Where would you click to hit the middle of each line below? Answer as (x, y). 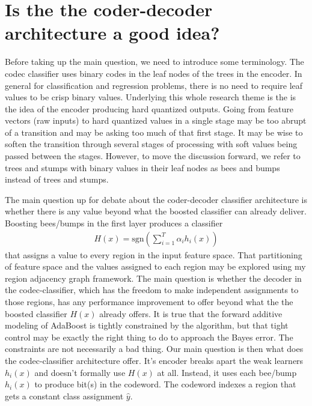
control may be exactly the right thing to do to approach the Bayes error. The (149, 337)
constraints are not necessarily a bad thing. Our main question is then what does (154, 349)
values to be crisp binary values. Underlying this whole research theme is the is (151, 97)
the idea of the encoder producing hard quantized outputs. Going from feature (149, 108)
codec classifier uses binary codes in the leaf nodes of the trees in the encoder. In (154, 73)
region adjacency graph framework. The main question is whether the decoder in (153, 278)
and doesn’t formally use (80, 372)
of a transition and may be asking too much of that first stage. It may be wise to (154, 132)
